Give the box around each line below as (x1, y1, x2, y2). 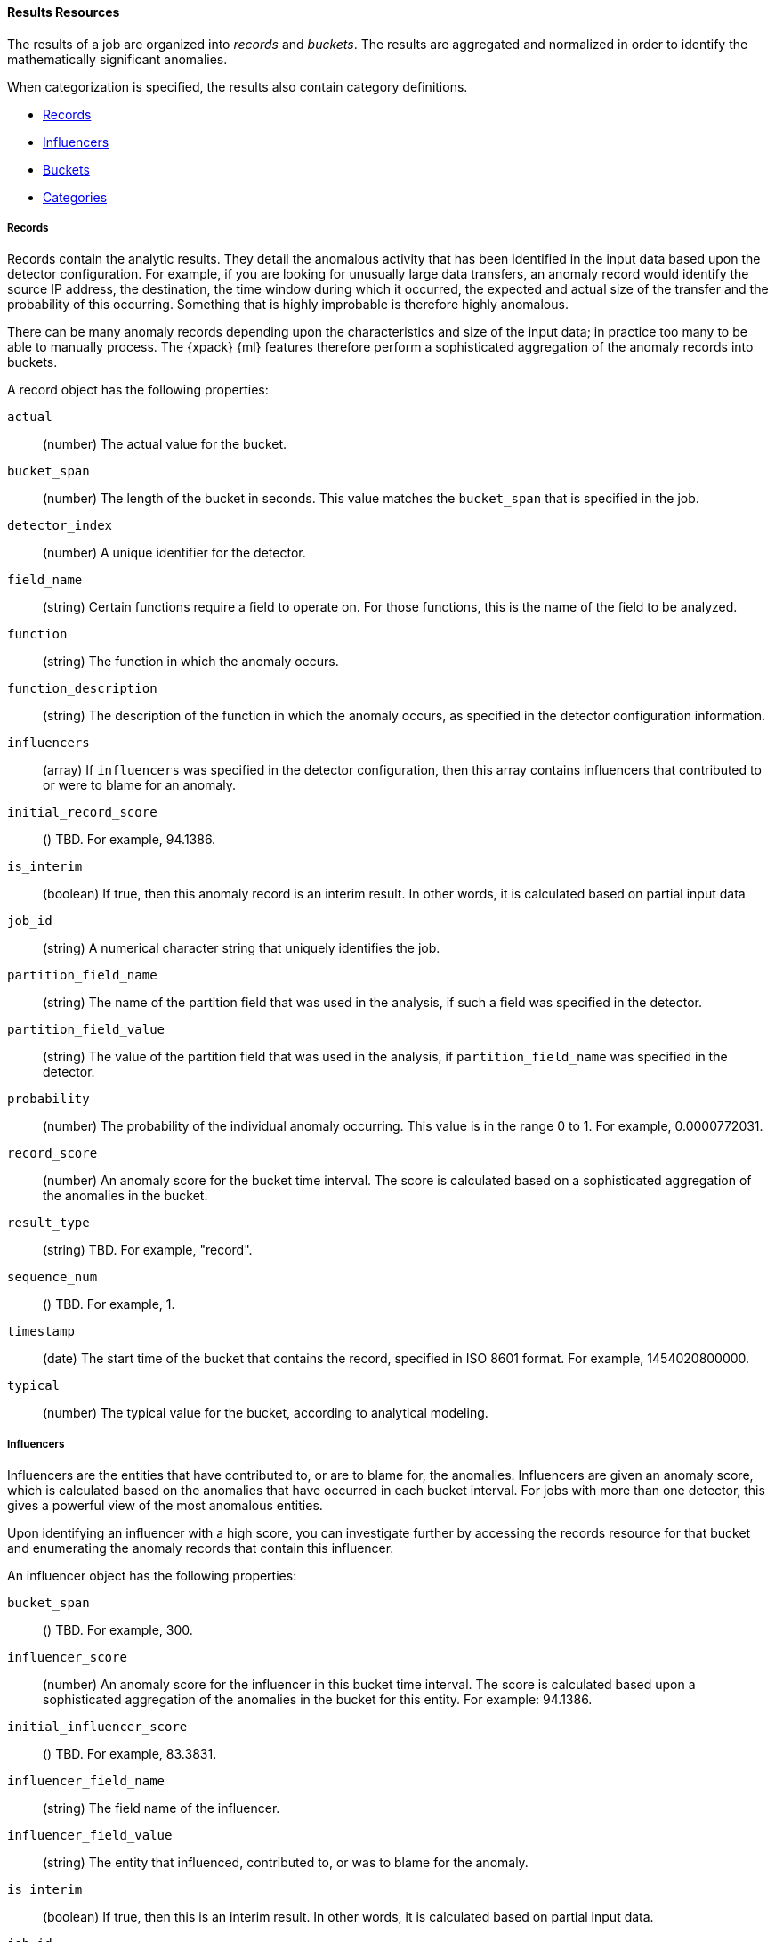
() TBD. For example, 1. (43, 1296, 175, 1312)
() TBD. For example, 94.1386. (43, 832, 216, 848)
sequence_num (7, 1270, 98, 1285)
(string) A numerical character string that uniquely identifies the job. (43, 940, 440, 956)
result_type (7, 1215, 90, 1231)
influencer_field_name (7, 1774, 165, 1789)
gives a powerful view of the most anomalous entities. (7, 1498, 323, 1514)
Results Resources (7, 4, 120, 20)
